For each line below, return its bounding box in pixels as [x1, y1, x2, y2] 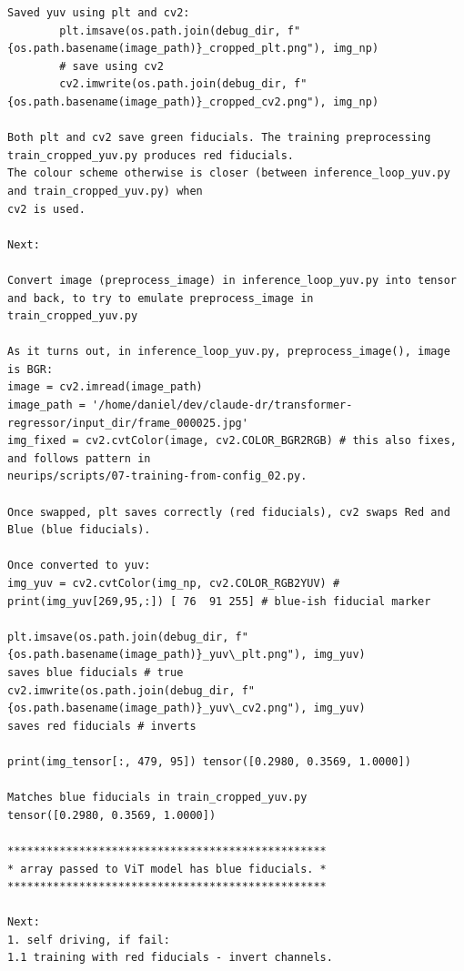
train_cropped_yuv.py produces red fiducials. [7, 148, 294, 162]
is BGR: [7, 362, 54, 376]
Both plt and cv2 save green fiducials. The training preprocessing [7, 131, 431, 145]
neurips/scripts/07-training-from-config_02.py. [7, 470, 308, 483]
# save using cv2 [59, 59, 164, 73]
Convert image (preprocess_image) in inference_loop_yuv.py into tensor [7, 273, 457, 287]
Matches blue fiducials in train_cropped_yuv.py [7, 791, 308, 804]
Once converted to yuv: [7, 559, 151, 572]
